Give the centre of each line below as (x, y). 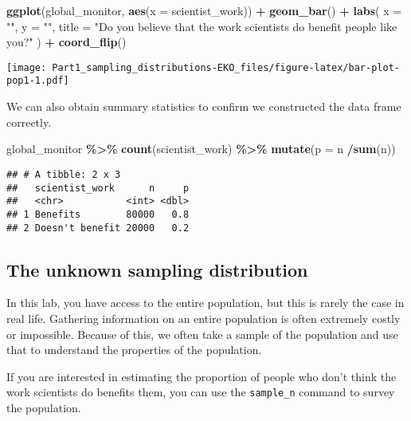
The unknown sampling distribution (157, 269)
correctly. (29, 122)
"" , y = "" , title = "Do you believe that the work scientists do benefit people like (202, 26)
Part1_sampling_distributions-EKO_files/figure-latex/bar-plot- (226, 67)
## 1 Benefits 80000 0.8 (98, 214)
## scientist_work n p (98, 188)
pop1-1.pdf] (38, 81)
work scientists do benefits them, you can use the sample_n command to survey (201, 392)
